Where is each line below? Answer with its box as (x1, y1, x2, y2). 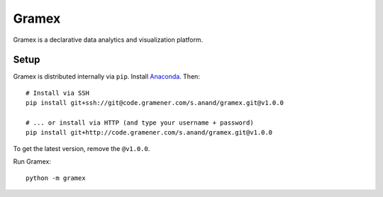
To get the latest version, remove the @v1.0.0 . (13, 144, 150, 152)
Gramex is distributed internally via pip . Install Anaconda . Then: (13, 72, 200, 81)
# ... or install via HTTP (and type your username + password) (26, 119, 255, 127)
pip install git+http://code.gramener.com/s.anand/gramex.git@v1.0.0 (26, 128, 273, 137)
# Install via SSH (26, 89, 90, 97)
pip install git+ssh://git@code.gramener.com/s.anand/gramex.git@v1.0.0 (26, 99, 284, 107)
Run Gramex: (13, 157, 51, 166)
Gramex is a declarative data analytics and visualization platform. (13, 35, 204, 44)
